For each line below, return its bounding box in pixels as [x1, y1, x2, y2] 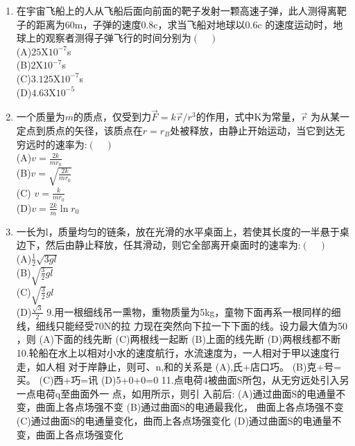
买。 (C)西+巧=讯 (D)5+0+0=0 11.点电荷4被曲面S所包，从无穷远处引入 [16, 373, 340, 387]
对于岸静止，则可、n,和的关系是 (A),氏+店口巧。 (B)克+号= [68, 359, 342, 373]
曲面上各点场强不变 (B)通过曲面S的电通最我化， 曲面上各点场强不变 [35, 400, 344, 414]
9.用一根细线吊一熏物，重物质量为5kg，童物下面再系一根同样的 [46, 304, 331, 319]
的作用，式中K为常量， [196, 109, 301, 124]
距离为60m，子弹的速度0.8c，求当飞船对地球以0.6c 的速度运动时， [35, 17, 334, 31]
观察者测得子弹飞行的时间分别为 [45, 30, 191, 45]
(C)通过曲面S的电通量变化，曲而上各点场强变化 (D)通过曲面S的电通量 [16, 413, 332, 427]
